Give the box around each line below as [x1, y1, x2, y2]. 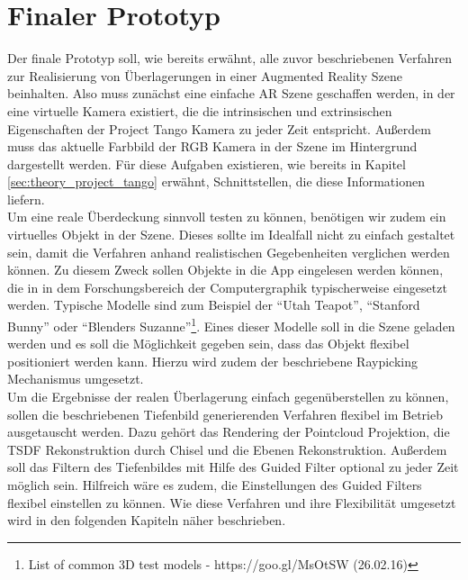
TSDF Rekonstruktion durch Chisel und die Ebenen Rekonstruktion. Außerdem [7, 440, 447, 458]
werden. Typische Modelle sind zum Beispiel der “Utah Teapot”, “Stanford [7, 295, 420, 314]
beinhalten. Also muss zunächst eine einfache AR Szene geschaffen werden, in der [7, 84, 455, 103]
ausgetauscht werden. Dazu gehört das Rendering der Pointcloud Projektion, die [7, 422, 450, 441]
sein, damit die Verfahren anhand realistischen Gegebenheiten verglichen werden [7, 242, 450, 261]
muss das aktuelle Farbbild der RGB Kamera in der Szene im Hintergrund [7, 137, 418, 156]
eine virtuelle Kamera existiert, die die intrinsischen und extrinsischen [7, 101, 392, 120]
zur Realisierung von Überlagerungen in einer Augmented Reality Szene [7, 66, 402, 85]
